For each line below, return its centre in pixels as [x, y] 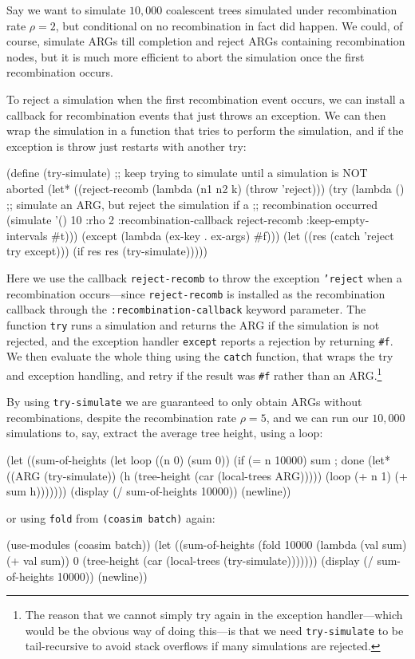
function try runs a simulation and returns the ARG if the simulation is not [193, 324]
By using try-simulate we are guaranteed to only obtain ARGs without [184, 402]
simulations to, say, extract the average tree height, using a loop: [165, 433]
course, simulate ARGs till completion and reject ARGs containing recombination [206, 41]
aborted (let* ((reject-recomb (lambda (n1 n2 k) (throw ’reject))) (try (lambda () [206, 188]
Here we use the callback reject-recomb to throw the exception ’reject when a [204, 277]
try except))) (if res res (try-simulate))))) [107, 251]
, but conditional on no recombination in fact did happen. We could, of [229, 25]
